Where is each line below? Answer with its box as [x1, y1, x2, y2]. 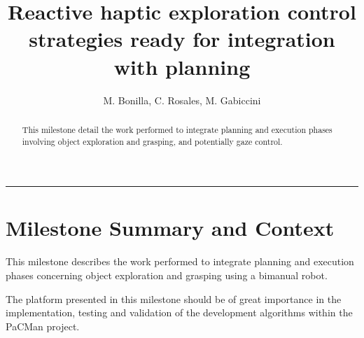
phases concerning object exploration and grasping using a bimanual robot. [6, 267, 328, 282]
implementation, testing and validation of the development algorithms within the [6, 305, 353, 320]
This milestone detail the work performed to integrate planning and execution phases [22, 123, 332, 135]
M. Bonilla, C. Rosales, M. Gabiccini [103, 92, 261, 107]
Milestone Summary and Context [6, 213, 335, 242]
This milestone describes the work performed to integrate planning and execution [6, 254, 354, 269]
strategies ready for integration [29, 24, 335, 53]
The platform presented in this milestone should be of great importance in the [6, 291, 342, 306]
